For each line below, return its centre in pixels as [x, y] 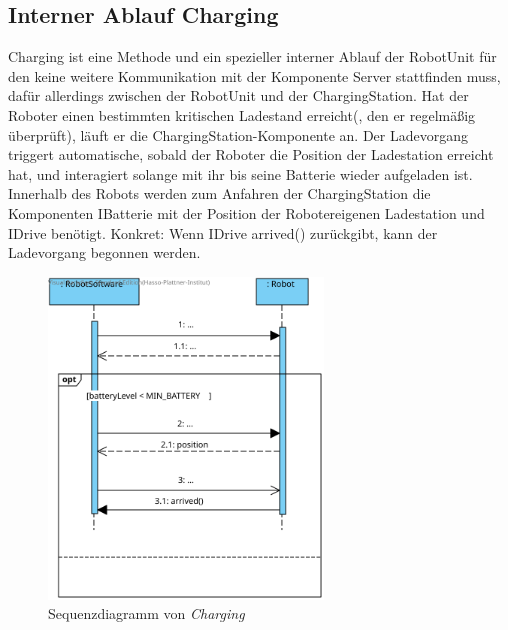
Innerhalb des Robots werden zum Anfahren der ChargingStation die [219, 193]
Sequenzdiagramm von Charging [146, 613]
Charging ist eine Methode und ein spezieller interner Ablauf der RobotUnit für [252, 56]
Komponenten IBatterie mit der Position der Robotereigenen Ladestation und [246, 212]
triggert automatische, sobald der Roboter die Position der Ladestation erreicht [251, 154]
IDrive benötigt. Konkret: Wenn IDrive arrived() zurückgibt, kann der [223, 232]
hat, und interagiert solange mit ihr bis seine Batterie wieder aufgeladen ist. [240, 173]
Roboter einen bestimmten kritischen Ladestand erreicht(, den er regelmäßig [242, 114]
